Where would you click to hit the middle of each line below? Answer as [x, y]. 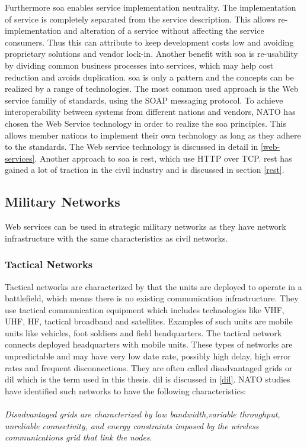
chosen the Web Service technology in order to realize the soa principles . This [145, 123]
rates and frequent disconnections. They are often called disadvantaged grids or [149, 367]
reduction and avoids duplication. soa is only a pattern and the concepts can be [149, 77]
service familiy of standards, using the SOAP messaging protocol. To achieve [144, 100]
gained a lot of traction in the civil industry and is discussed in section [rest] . [145, 170]
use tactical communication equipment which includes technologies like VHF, [145, 309]
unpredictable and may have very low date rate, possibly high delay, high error [148, 356]
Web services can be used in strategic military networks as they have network [145, 226]
